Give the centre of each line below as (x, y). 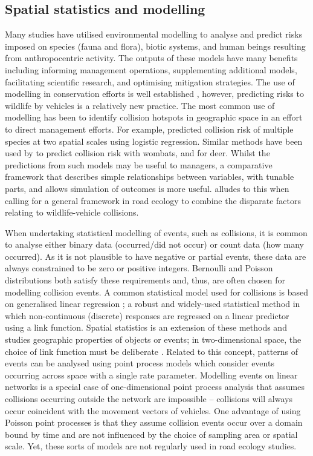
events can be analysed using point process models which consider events (140, 363)
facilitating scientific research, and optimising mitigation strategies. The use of (150, 81)
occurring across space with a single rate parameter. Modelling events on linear (151, 375)
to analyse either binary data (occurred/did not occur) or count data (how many (155, 244)
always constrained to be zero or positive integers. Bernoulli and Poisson (139, 268)
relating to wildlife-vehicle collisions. (72, 212)
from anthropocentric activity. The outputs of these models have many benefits (151, 58)
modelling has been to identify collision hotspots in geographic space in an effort (154, 117)
